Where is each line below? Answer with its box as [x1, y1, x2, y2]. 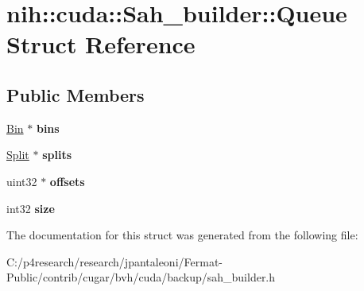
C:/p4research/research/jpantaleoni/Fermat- [6, 253, 223, 270]
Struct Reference [6, 28, 196, 60]
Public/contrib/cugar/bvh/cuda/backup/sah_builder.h [6, 269, 276, 285]
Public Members [6, 82, 145, 107]
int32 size [6, 200, 55, 216]
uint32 [6, 173, 37, 189]
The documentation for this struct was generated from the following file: [6, 227, 358, 243]
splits [42, 146, 72, 163]
